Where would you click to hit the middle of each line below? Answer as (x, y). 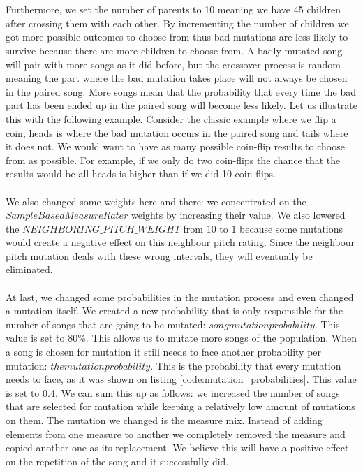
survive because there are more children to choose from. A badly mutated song (174, 50)
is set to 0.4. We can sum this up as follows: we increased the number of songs (173, 392)
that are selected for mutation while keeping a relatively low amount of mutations (180, 406)
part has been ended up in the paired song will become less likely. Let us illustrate (181, 105)
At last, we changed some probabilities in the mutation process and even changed (180, 297)
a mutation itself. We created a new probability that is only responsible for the (175, 311)
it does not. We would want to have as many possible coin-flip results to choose (175, 146)
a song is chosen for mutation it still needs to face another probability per (164, 352)
